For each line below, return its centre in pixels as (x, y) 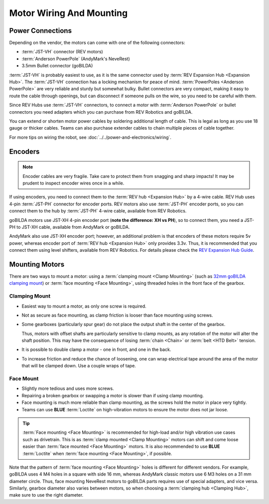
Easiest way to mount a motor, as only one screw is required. (84, 306)
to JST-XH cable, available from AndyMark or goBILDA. (73, 227)
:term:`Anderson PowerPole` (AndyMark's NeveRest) (76, 59)
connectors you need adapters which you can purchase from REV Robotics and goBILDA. (101, 112)
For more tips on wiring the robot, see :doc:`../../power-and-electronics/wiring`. (90, 137)
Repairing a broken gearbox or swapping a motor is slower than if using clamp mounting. (113, 395)
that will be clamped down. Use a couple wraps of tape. (79, 366)
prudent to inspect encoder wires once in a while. (73, 183)
